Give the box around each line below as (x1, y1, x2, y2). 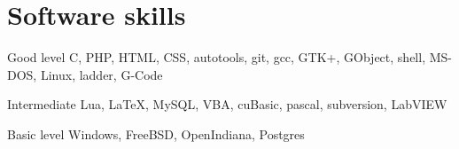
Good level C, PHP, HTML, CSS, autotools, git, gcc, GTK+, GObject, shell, (7, 48, 426, 67)
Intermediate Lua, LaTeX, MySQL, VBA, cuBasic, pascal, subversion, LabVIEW (7, 95, 447, 114)
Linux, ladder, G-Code (40, 65, 163, 83)
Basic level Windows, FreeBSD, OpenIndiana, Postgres (7, 124, 305, 143)
